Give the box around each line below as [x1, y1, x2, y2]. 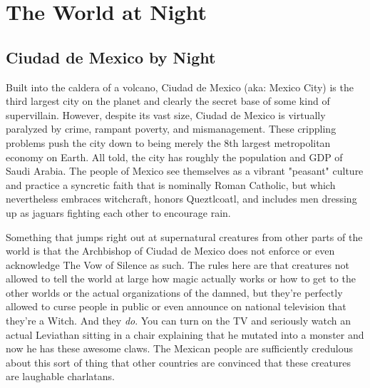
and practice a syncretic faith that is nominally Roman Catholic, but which [6, 177, 336, 192]
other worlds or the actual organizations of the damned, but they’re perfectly [6, 285, 343, 300]
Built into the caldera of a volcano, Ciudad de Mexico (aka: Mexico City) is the [6, 79, 354, 94]
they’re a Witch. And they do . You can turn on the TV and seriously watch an [6, 313, 351, 328]
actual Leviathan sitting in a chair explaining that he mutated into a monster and [6, 327, 364, 342]
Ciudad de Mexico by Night [6, 46, 216, 68]
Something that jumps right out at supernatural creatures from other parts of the [6, 229, 363, 244]
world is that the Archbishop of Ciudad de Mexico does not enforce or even [6, 243, 335, 258]
